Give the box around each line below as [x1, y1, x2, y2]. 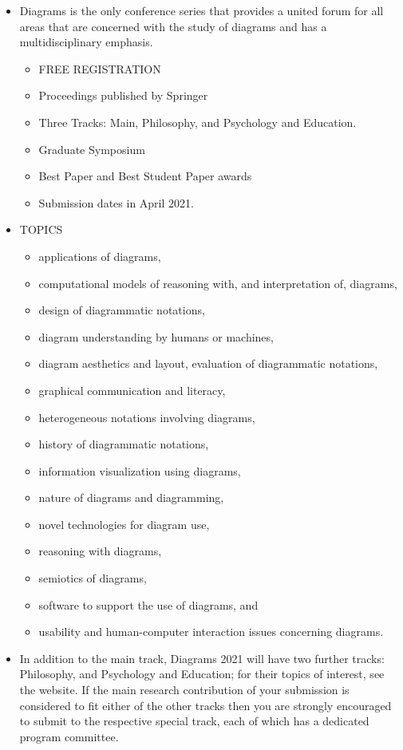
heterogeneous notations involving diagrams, [38, 409, 255, 425]
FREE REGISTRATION [38, 60, 161, 77]
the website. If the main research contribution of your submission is [19, 681, 350, 698]
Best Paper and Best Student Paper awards [38, 168, 252, 184]
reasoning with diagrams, [38, 543, 162, 559]
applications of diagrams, [38, 247, 161, 264]
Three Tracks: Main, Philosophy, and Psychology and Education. [38, 113, 357, 130]
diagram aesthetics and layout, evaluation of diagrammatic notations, [38, 355, 378, 372]
